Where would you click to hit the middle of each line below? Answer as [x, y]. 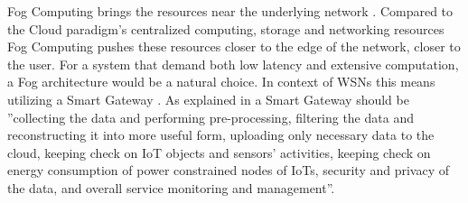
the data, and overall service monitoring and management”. [171, 187]
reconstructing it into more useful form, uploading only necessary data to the [221, 135]
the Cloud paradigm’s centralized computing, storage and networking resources [226, 28]
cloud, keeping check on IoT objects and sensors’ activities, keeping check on [219, 152]
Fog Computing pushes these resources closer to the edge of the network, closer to [234, 46]
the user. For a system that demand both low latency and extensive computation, [233, 64]
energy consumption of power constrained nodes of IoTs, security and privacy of [229, 170]
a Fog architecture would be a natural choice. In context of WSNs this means [221, 82]
